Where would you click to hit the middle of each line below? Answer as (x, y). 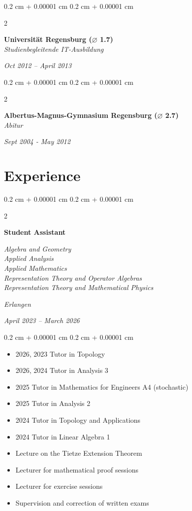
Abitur (14, 125)
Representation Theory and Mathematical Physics (79, 287)
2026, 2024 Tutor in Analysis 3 (62, 370)
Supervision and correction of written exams (82, 502)
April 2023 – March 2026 (42, 320)
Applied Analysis (29, 258)
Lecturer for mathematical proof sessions (77, 469)
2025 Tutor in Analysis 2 (53, 403)
